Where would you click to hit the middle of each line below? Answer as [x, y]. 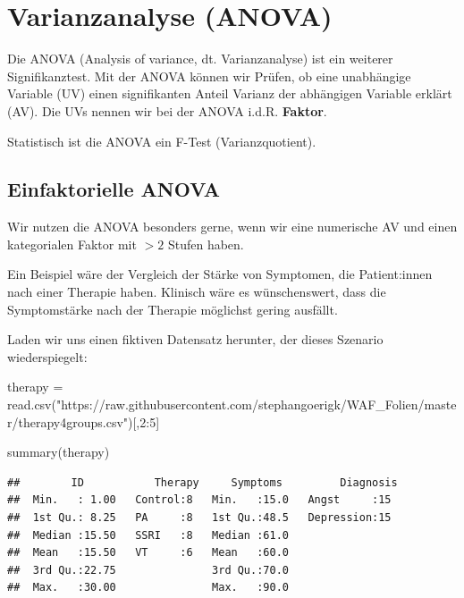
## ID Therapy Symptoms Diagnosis [202, 482]
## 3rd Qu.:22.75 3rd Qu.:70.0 [148, 570]
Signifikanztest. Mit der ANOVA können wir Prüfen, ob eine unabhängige [209, 76]
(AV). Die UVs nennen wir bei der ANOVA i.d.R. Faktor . [167, 110]
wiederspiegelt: [47, 356]
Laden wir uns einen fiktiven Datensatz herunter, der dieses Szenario [195, 339]
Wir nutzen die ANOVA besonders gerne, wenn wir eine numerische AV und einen [232, 227]
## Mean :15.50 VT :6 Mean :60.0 [148, 553]
